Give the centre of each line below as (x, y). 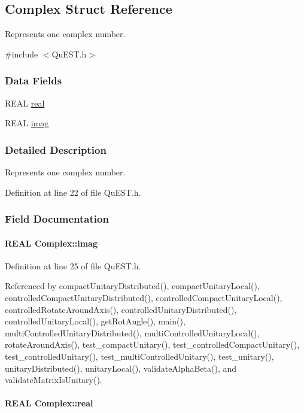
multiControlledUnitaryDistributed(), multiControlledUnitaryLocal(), (132, 332)
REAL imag (27, 123)
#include (22, 54)
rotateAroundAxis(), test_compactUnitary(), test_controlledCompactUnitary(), (152, 344)
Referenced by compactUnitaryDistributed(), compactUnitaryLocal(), (132, 286)
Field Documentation (57, 219)
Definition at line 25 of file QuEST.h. (73, 265)
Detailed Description (56, 149)
